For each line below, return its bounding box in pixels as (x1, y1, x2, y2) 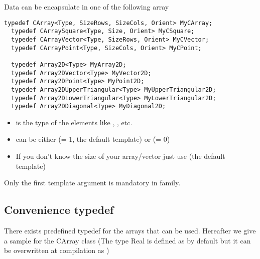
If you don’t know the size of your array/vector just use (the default (16, 151, 225, 161)
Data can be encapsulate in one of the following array (4, 2, 169, 12)
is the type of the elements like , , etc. (16, 117, 133, 127)
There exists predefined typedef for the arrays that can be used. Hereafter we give (4, 225, 256, 235)
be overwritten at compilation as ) (4, 245, 109, 255)
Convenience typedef (4, 202, 114, 217)
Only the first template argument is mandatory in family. (4, 177, 181, 188)
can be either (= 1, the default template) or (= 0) (16, 134, 170, 144)
